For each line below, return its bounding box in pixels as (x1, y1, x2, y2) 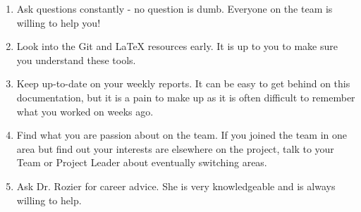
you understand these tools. (16, 52, 136, 67)
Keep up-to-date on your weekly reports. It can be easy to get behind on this (16, 76, 350, 91)
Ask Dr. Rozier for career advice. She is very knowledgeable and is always (16, 178, 336, 193)
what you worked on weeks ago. (16, 104, 154, 118)
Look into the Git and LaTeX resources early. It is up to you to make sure (16, 39, 338, 54)
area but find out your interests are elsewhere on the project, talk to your (16, 141, 334, 156)
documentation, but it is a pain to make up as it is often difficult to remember (16, 89, 355, 104)
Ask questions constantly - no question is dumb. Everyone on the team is (16, 1, 333, 15)
